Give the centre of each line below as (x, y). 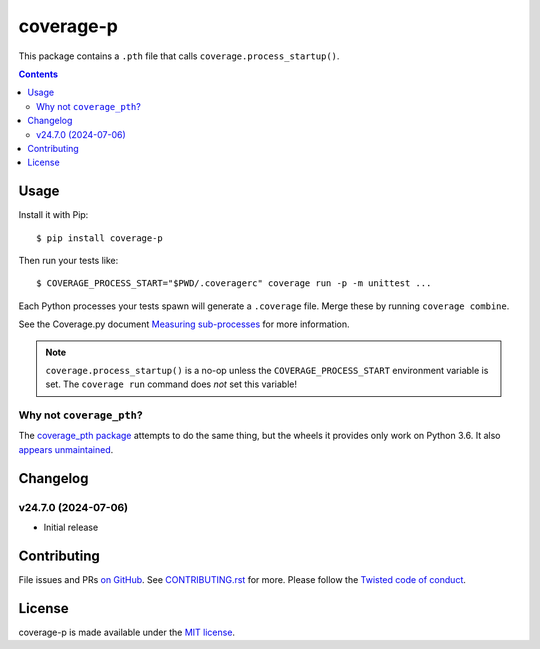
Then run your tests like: (68, 260)
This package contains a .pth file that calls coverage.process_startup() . (179, 56)
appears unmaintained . (66, 449)
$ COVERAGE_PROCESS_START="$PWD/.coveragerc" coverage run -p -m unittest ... (234, 283)
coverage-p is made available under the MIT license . (126, 632)
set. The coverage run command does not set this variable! (171, 384)
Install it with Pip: (53, 215)
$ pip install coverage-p (100, 238)
